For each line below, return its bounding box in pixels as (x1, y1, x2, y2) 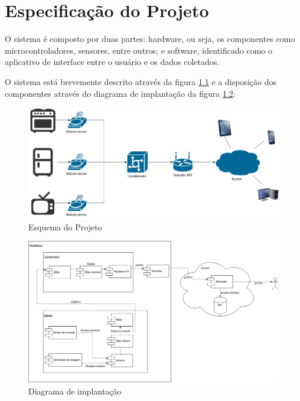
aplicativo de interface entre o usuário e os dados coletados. (5, 56, 220, 68)
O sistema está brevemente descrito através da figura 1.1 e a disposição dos (5, 75, 276, 87)
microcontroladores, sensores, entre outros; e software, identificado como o (5, 44, 272, 56)
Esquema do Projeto (28, 220, 102, 233)
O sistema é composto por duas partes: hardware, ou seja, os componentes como (5, 32, 295, 45)
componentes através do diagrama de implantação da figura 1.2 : (5, 87, 236, 99)
